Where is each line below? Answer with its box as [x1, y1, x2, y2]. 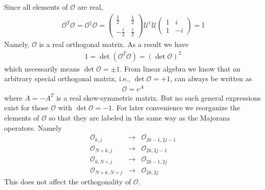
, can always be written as [170, 73, 252, 84]
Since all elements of [4, 2, 68, 12]
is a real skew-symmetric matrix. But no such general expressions [56, 92, 261, 103]
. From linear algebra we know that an [120, 63, 240, 74]
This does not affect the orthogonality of [4, 176, 131, 187]
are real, [77, 2, 103, 12]
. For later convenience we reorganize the [112, 102, 240, 113]
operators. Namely [4, 122, 62, 133]
